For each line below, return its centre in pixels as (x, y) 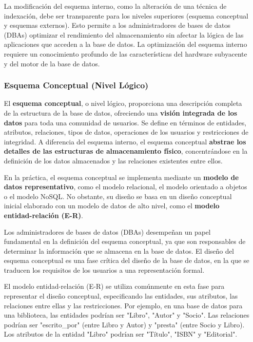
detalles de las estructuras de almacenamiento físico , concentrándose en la (126, 151)
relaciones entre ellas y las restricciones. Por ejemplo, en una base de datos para (123, 305)
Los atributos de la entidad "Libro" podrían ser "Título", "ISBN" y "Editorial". (121, 334)
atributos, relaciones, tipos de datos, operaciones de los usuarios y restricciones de (126, 132)
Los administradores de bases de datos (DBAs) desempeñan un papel (107, 231)
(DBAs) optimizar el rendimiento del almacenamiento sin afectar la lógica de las (124, 34)
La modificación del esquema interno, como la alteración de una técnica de (115, 6)
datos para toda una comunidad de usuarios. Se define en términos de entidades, (125, 122)
